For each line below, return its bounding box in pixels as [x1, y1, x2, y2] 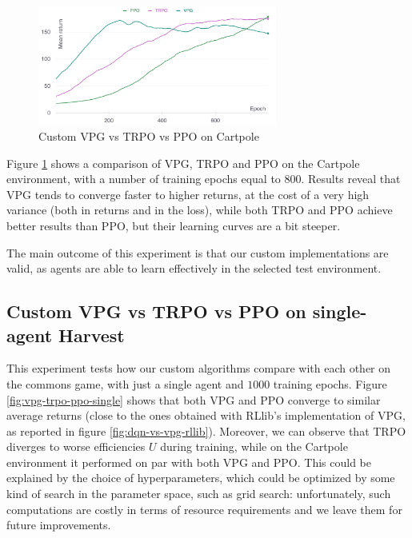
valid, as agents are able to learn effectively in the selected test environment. [6, 260, 382, 277]
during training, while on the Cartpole [160, 438, 348, 455]
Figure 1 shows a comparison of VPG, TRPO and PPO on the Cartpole [6, 154, 360, 171]
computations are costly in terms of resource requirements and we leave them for [6, 500, 402, 517]
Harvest [58, 322, 125, 347]
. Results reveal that [301, 170, 401, 187]
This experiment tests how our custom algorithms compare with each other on [6, 360, 391, 377]
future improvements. [6, 516, 111, 533]
